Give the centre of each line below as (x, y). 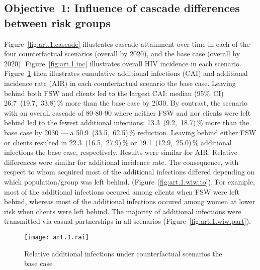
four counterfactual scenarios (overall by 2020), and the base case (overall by (122, 54)
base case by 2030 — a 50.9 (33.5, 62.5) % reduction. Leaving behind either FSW (130, 132)
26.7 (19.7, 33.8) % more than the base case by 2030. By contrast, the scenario (126, 103)
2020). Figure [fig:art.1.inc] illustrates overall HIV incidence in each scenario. (123, 63)
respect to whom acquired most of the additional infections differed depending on (129, 172)
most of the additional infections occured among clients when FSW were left (122, 191)
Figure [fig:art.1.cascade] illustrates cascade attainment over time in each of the (127, 43)
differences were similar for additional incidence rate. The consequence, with (121, 162)
